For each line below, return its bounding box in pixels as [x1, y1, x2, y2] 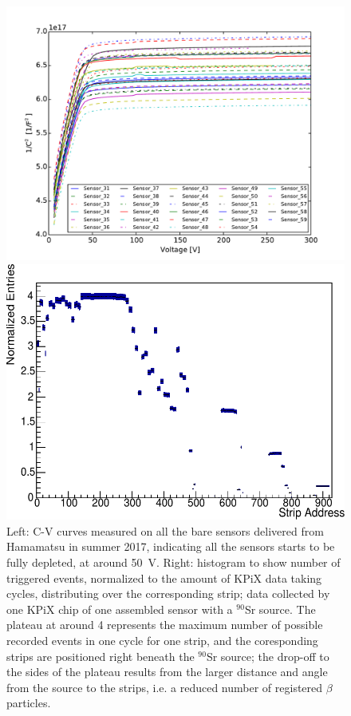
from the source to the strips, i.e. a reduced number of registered [6, 678, 323, 695]
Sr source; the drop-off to [206, 647, 329, 664]
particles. [6, 694, 51, 711]
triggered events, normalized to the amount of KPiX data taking [6, 569, 322, 586]
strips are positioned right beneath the [6, 647, 195, 664]
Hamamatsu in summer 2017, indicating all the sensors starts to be [6, 538, 335, 555]
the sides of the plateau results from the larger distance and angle [6, 663, 328, 680]
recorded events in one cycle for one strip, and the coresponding [6, 632, 318, 648]
